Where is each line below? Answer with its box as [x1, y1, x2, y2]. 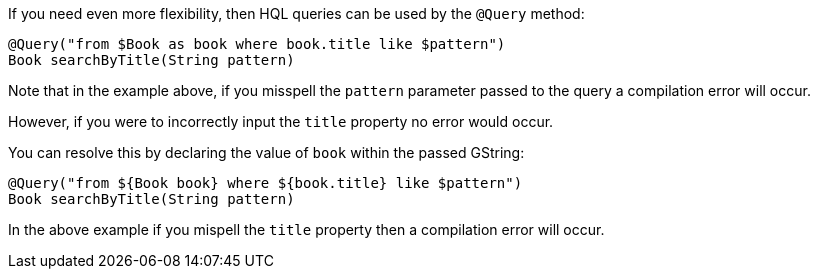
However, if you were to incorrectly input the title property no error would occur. [8, 113, 554, 130]
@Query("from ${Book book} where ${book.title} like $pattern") [8, 175, 523, 191]
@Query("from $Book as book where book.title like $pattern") [8, 36, 506, 52]
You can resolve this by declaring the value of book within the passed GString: [8, 144, 525, 161]
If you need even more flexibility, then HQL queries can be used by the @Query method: [8, 5, 585, 22]
